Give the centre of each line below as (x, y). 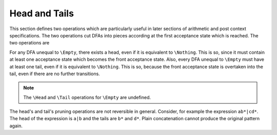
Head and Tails (42, 13)
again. (16, 126)
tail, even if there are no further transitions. (55, 74)
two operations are (29, 43)
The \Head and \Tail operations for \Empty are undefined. (87, 97)
